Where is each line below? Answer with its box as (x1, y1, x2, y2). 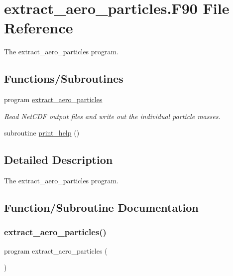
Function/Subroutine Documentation (4, 200, 199, 215)
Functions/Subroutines (4, 71, 123, 86)
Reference (4, 17, 73, 38)
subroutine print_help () (4, 128, 80, 138)
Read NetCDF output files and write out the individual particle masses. (4, 111, 221, 121)
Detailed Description (4, 152, 113, 167)
